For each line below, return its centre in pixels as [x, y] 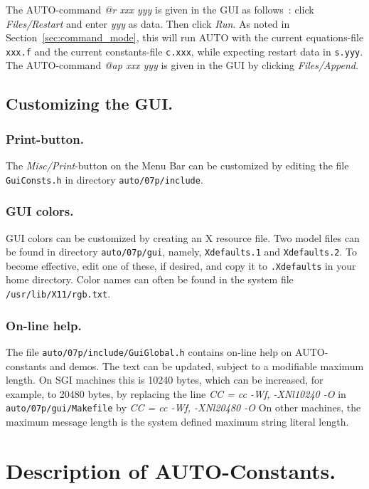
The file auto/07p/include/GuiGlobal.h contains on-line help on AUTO [165, 351]
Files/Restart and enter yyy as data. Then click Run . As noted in [148, 23]
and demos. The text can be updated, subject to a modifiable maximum [207, 366]
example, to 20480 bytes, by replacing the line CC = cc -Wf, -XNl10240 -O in [176, 393]
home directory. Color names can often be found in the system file [150, 279]
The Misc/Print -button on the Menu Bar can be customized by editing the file [177, 165]
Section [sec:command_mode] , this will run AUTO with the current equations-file [185, 37]
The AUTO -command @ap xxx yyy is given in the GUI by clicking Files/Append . [182, 65]
